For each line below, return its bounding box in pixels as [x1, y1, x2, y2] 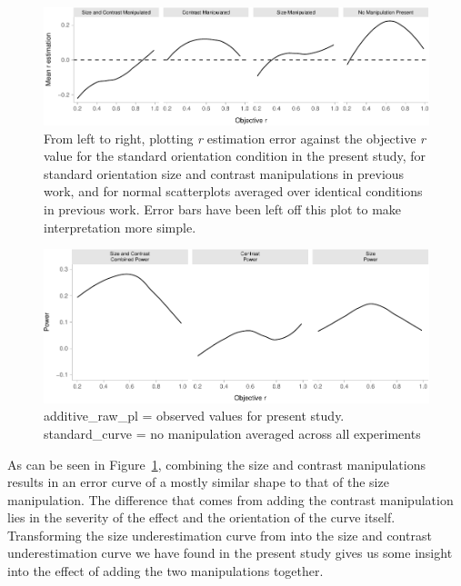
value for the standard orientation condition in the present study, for [44, 146, 426, 165]
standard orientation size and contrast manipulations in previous [44, 164, 405, 183]
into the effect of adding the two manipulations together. [7, 561, 324, 581]
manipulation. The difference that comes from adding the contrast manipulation [7, 490, 454, 509]
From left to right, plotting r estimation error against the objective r [44, 128, 426, 147]
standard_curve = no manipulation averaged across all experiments [44, 423, 421, 442]
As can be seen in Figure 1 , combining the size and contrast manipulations [7, 454, 426, 473]
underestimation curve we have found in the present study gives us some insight [7, 543, 453, 562]
